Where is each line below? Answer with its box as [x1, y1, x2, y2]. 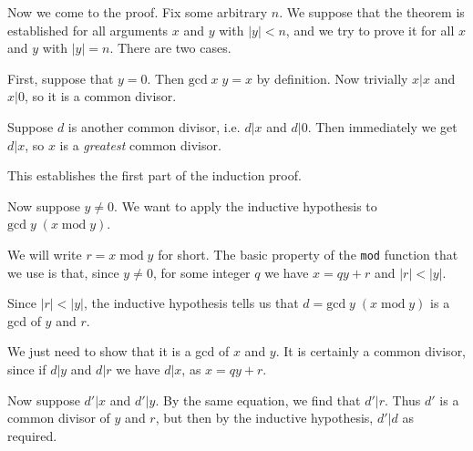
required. [7, 425, 57, 445]
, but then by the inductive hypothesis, [155, 408, 374, 427]
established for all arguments [7, 20, 169, 39]
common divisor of [7, 408, 110, 427]
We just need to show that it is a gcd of [7, 342, 230, 361]
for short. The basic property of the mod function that [158, 244, 458, 263]
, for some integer [152, 262, 251, 282]
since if [7, 359, 46, 378]
